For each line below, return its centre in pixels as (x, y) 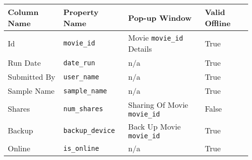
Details (140, 49)
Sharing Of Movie (158, 105)
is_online (81, 148)
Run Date (24, 63)
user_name (81, 77)
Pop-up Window (160, 17)
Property (81, 12)
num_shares (83, 109)
